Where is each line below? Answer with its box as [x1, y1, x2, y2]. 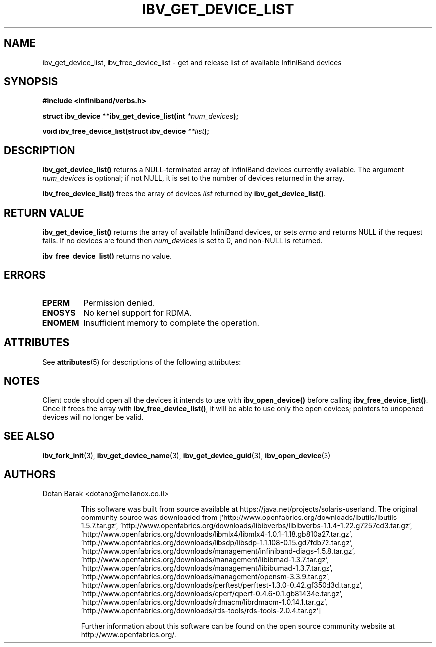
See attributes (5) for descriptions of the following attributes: [42, 357, 241, 366]
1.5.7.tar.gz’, [81, 521, 118, 530]
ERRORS [4, 268, 46, 281]
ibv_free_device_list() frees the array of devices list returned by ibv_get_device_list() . [42, 189, 326, 198]
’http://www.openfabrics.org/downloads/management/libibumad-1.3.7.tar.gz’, [81, 564, 333, 573]
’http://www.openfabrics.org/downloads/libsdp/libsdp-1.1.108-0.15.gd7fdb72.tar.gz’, [81, 538, 353, 547]
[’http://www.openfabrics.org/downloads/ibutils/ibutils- [219, 513, 400, 522]
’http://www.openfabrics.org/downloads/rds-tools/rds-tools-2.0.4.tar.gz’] [81, 606, 321, 615]
